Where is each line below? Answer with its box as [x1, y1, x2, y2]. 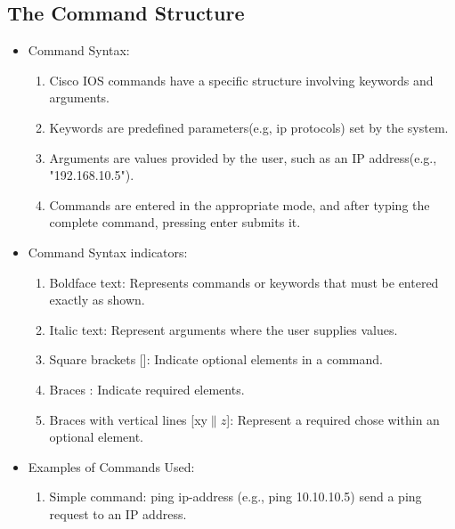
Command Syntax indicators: [28, 242, 188, 261]
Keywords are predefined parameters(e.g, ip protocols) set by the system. [49, 118, 449, 136]
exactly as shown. [49, 290, 145, 309]
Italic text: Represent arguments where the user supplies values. [49, 320, 398, 338]
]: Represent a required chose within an [226, 410, 440, 428]
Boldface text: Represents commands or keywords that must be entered [49, 273, 439, 291]
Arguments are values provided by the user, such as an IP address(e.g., [49, 148, 437, 167]
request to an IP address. [49, 504, 187, 523]
